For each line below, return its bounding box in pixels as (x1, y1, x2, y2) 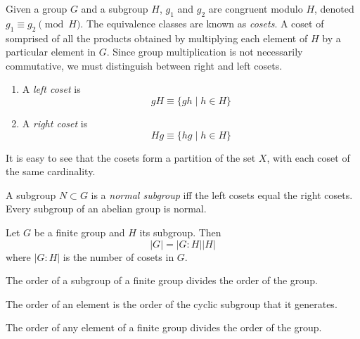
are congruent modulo (208, 1, 303, 15)
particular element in (6, 44, 96, 59)
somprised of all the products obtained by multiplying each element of (6, 30, 308, 45)
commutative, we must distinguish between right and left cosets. (6, 58, 283, 72)
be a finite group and (34, 224, 125, 239)
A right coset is (22, 115, 88, 130)
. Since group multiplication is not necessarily (106, 44, 303, 59)
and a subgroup (81, 1, 148, 15)
